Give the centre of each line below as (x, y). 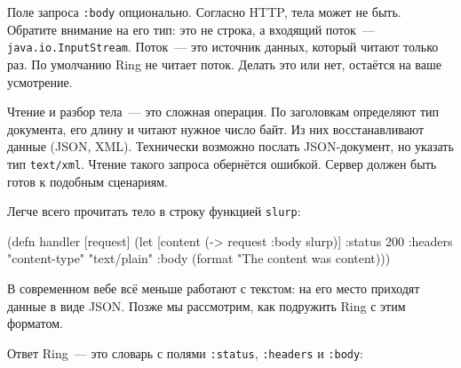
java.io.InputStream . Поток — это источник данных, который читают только (223, 47)
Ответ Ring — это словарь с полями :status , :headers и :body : (186, 352)
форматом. (35, 323)
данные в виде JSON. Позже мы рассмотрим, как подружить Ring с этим (207, 305)
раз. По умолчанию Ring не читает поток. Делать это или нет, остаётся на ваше (224, 64)
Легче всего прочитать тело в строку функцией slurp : (154, 211)
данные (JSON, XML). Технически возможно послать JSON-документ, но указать (230, 146)
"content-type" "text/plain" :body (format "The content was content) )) (199, 258)
